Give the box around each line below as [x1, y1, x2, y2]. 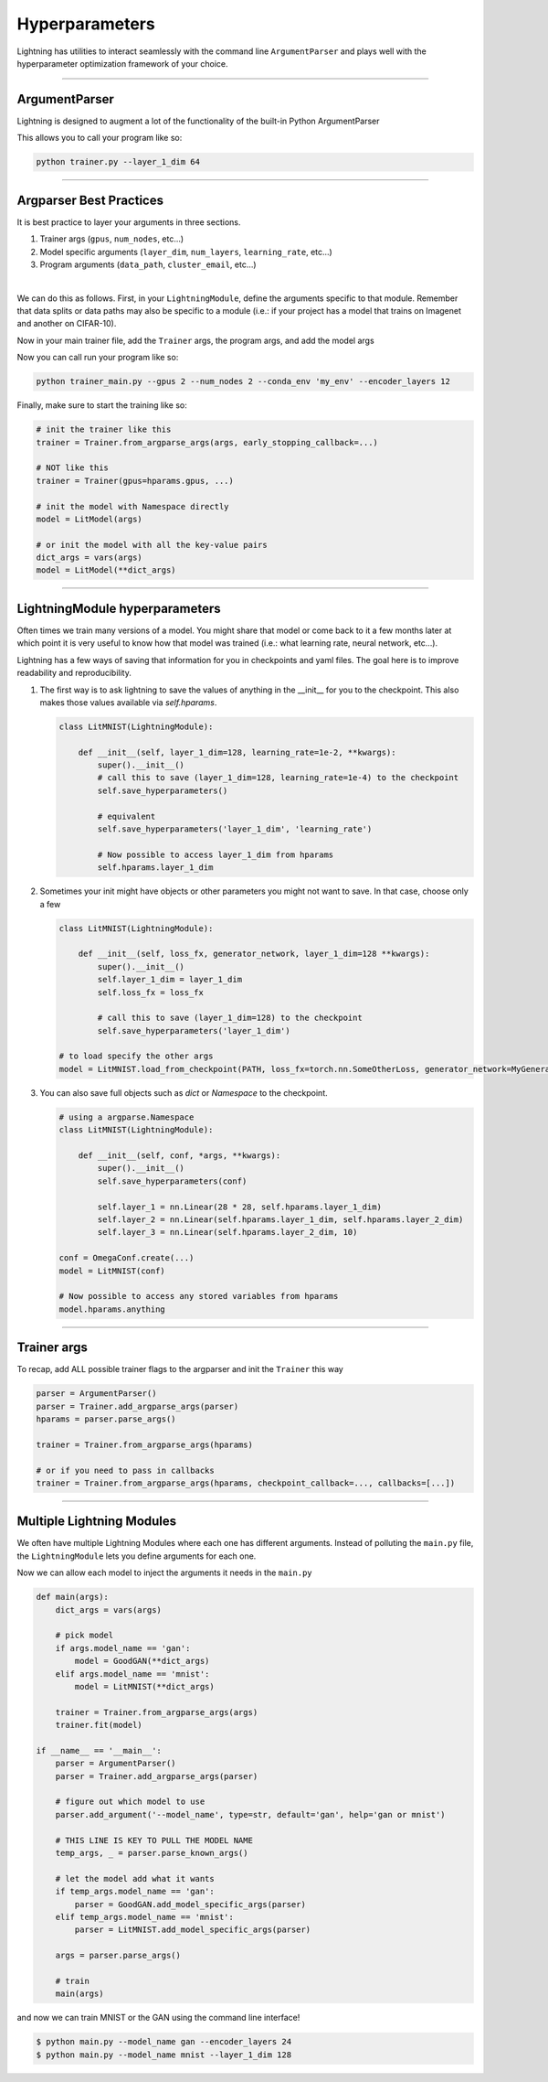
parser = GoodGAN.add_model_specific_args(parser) [74, 1899, 306, 1909]
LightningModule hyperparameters [16, 600, 221, 617]
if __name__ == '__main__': [36, 1745, 162, 1755]
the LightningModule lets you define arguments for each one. [16, 1551, 257, 1561]
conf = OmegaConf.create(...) [58, 1253, 195, 1263]
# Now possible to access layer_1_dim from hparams [97, 849, 334, 860]
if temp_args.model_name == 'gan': [55, 1886, 215, 1897]
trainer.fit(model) [55, 1720, 143, 1731]
